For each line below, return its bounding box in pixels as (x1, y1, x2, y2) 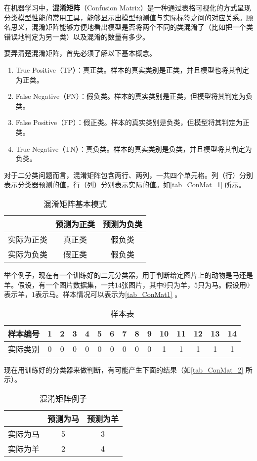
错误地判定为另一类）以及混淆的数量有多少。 (4, 31, 149, 42)
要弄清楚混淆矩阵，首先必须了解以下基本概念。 (4, 48, 156, 58)
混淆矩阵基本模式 (43, 198, 107, 210)
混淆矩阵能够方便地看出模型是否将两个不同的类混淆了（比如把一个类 (31, 22, 253, 32)
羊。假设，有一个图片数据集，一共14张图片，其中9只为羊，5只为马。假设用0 (4, 279, 250, 290)
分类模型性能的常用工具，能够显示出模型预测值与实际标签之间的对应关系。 (4, 12, 246, 22)
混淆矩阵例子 (40, 392, 87, 404)
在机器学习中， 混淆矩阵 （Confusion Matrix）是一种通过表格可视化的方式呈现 (4, 2, 251, 12)
